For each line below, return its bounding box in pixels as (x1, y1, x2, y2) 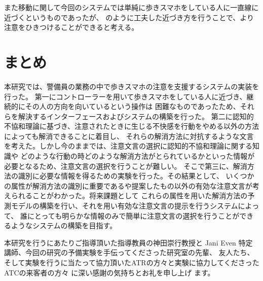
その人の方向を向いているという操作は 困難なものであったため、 (25, 101, 240, 112)
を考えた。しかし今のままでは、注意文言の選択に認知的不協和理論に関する (4, 140, 252, 151)
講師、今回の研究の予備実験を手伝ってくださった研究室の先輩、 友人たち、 (4, 247, 254, 258)
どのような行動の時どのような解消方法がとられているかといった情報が (20, 151, 255, 161)
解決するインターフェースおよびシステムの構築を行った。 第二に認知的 (18, 111, 254, 121)
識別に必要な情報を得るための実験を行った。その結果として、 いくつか (18, 170, 254, 181)
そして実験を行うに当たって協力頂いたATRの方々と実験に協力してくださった (4, 257, 259, 267)
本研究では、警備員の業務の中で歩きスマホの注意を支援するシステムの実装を (4, 81, 259, 91)
